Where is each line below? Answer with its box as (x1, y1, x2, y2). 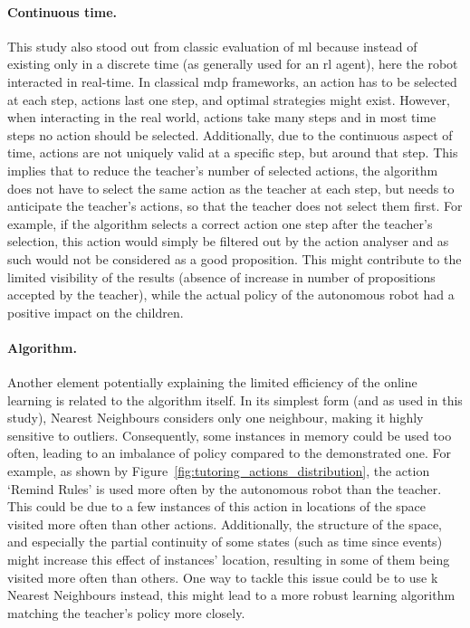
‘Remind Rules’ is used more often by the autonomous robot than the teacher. (7, 479, 442, 498)
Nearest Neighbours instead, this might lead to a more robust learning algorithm (7, 585, 456, 604)
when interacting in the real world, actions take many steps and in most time (7, 108, 436, 127)
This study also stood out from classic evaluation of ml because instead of (7, 36, 417, 55)
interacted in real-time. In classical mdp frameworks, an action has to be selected (7, 71, 457, 90)
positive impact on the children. (7, 302, 184, 321)
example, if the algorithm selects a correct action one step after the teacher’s (7, 214, 433, 233)
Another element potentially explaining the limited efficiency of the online (7, 373, 417, 392)
